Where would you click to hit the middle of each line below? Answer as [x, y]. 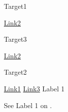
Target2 [16, 72]
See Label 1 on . [28, 105]
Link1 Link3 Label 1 [34, 88]
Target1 [16, 6]
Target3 [16, 39]
